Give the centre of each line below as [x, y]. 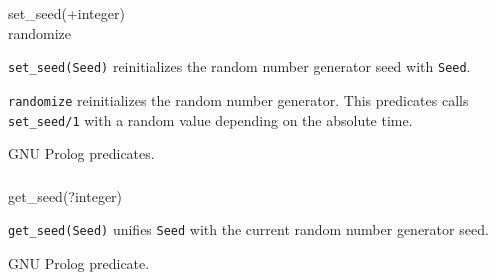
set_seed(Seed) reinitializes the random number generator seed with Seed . [239, 66]
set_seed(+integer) [66, 13]
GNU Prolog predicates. [81, 153]
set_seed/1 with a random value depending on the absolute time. [210, 119]
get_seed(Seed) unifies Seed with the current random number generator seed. [248, 229]
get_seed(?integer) [65, 195]
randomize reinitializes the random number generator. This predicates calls [238, 99]
